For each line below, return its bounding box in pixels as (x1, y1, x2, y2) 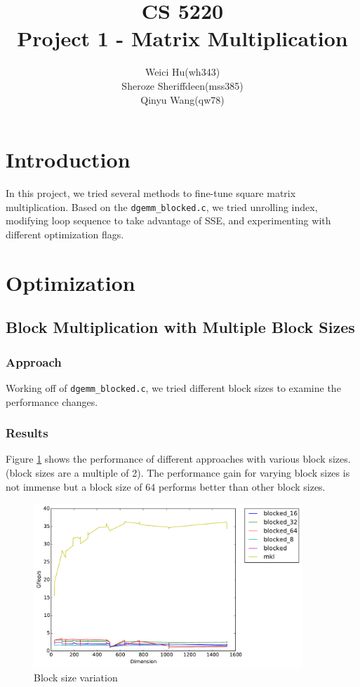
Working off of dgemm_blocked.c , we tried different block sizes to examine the (6, 380, 341, 395)
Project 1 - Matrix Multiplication (17, 24, 348, 53)
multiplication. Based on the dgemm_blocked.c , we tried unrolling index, (6, 199, 318, 214)
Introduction (6, 145, 131, 174)
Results (6, 424, 48, 442)
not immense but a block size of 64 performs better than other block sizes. (6, 479, 326, 494)
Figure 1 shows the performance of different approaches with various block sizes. (6, 451, 351, 466)
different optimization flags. (6, 226, 124, 241)
